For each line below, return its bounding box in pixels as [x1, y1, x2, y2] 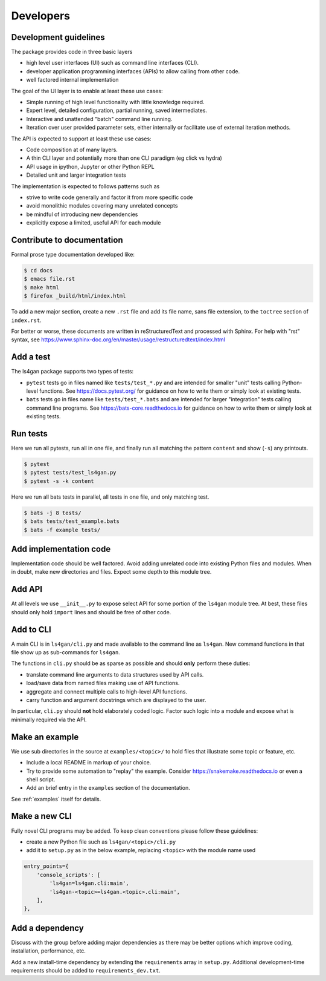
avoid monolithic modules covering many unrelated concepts [26, 202, 178, 209]
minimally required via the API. [11, 716, 87, 723]
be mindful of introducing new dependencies [26, 211, 138, 218]
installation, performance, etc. [11, 947, 86, 954]
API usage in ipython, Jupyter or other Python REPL [26, 163, 155, 170]
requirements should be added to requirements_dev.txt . [11, 966, 161, 974]
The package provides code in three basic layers [11, 48, 133, 56]
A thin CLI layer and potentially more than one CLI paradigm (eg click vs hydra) [26, 154, 223, 162]
